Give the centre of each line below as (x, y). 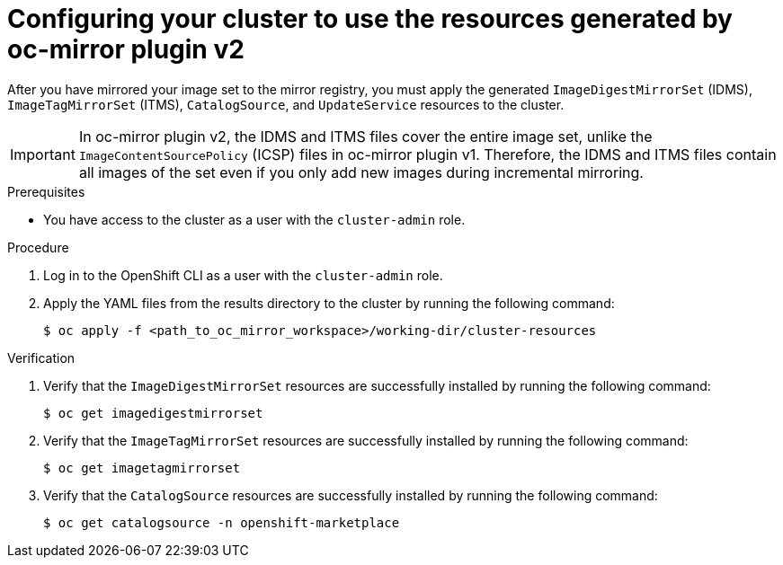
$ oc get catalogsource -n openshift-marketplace (222, 522)
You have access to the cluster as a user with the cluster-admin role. (254, 219)
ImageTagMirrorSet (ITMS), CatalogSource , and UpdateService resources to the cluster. (286, 104)
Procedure (38, 247)
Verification (41, 358)
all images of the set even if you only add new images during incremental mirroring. (361, 172)
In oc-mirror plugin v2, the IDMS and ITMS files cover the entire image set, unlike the (365, 136)
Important (43, 154)
